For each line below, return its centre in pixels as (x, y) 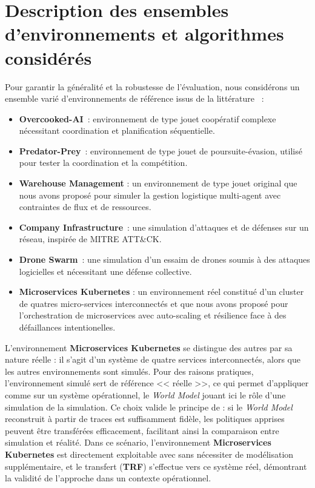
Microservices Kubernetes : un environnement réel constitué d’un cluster (161, 292)
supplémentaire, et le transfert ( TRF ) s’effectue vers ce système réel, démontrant (156, 466)
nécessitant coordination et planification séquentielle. (117, 130)
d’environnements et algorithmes (144, 34)
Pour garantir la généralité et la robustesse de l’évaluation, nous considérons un (152, 86)
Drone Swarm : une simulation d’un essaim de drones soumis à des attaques (164, 259)
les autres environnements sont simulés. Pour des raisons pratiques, (129, 371)
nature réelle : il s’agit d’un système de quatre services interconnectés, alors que (153, 359)
